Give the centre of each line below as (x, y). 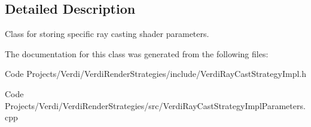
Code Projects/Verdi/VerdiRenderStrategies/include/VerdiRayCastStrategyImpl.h (155, 74)
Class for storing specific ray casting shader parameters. (107, 34)
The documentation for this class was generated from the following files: (137, 53)
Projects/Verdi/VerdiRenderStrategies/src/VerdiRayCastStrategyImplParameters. (155, 105)
